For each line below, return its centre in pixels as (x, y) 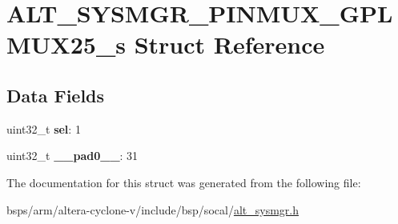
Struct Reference (229, 44)
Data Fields (56, 95)
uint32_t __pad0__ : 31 (72, 156)
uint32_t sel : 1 (44, 128)
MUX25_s (66, 44)
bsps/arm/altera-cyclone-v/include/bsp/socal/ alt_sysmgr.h (153, 209)
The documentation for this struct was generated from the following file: (184, 182)
